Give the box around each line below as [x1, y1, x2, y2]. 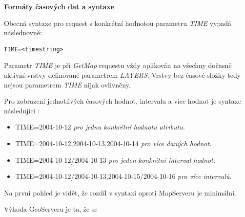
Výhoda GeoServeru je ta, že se [4, 204, 98, 214]
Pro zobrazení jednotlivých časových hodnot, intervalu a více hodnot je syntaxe [4, 96, 242, 106]
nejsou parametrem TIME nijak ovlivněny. [4, 79, 131, 89]
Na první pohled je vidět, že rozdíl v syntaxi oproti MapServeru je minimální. [4, 187, 236, 197]
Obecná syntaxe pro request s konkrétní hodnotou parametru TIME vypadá [4, 18, 232, 28]
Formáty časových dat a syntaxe [4, 1, 115, 11]
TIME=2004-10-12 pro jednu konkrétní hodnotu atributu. [15, 122, 185, 132]
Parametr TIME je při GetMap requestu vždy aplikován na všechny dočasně [4, 60, 232, 70]
